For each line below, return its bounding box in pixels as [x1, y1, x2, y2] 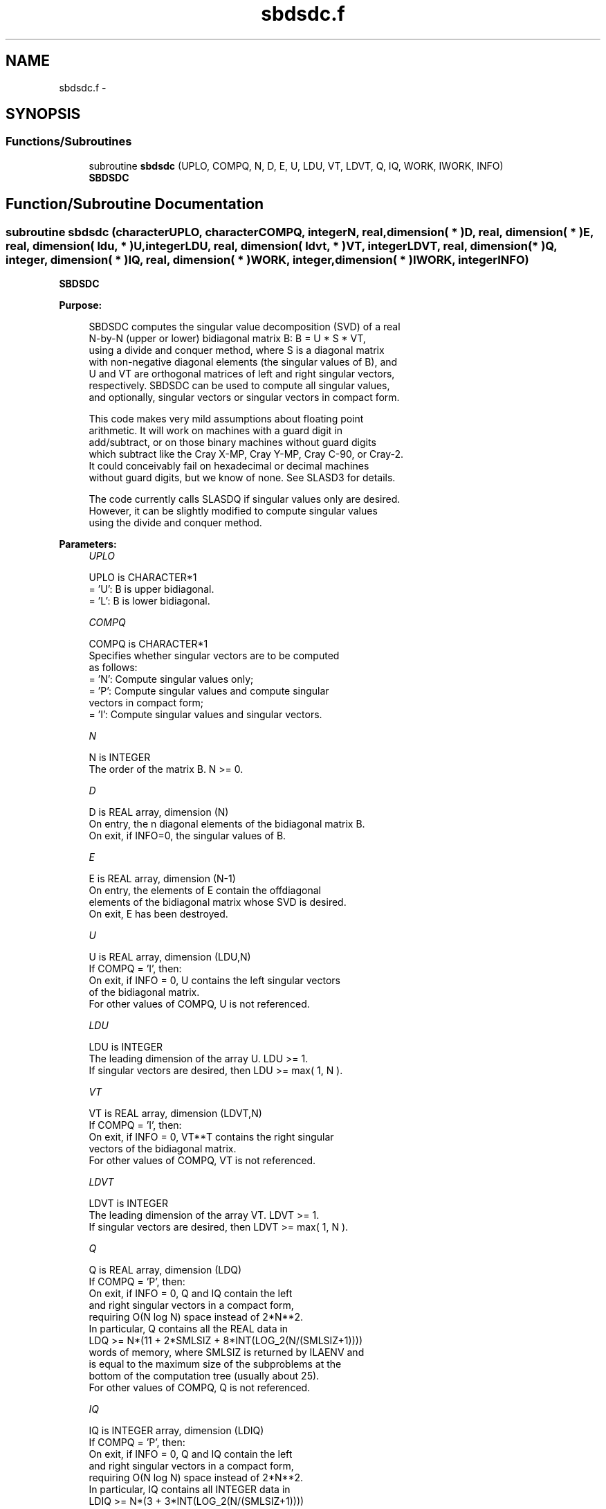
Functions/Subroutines [6, 134, 132, 149]
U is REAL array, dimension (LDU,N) [89, 951, 251, 963]
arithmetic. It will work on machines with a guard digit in [89, 425, 343, 437]
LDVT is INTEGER [89, 1197, 168, 1210]
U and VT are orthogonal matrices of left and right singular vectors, [89, 368, 395, 380]
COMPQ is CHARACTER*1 [89, 638, 208, 650]
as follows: [89, 661, 138, 674]
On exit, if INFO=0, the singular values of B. [89, 830, 286, 842]
